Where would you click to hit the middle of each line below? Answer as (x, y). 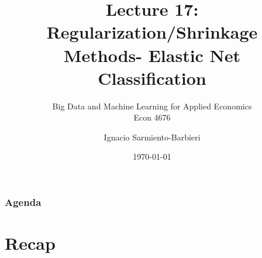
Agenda (23, 202)
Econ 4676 (152, 117)
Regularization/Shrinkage (152, 32)
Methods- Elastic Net (152, 55)
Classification (152, 78)
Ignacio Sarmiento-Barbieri (152, 137)
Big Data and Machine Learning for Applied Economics (152, 106)
